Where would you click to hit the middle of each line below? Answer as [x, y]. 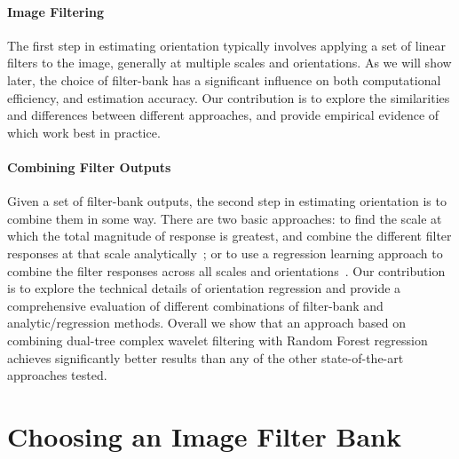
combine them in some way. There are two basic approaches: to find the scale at [225, 218]
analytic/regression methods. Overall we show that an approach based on [206, 323]
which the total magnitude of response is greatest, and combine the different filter [229, 236]
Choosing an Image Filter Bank [204, 435]
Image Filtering [55, 11]
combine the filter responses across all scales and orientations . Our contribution [226, 270]
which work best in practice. [84, 132]
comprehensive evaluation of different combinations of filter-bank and [195, 305]
